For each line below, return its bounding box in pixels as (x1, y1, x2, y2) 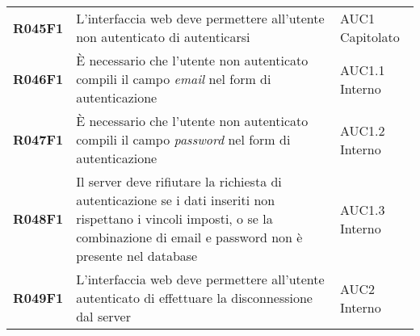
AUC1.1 (339, 60, 385, 79)
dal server (76, 307, 131, 325)
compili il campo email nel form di (76, 69, 271, 88)
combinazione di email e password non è (76, 228, 303, 246)
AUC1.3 (339, 199, 385, 219)
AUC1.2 (339, 120, 385, 140)
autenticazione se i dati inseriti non (76, 191, 275, 209)
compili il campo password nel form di (76, 130, 291, 149)
